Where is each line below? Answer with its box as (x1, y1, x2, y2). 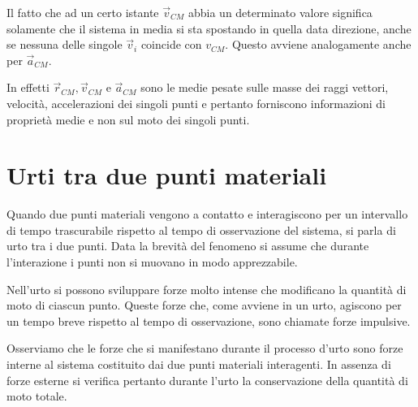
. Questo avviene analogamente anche (225, 36, 412, 53)
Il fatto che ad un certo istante (6, 4, 159, 20)
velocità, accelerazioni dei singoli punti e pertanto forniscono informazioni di (6, 94, 386, 111)
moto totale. (6, 388, 67, 405)
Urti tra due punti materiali (6, 158, 327, 192)
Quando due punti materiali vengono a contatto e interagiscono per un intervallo (6, 206, 408, 223)
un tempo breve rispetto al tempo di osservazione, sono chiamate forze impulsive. (6, 312, 411, 329)
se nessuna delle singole (6, 36, 123, 53)
